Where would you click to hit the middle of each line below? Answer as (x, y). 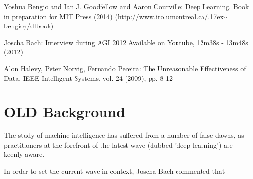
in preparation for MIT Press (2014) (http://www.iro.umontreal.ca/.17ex (114, 16)
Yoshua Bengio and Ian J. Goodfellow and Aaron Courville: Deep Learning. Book (126, 6)
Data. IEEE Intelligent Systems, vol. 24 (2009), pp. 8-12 (88, 78)
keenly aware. (24, 154)
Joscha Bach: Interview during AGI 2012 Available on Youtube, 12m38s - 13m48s (126, 42)
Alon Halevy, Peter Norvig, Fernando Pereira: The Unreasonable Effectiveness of (125, 68)
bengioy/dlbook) (29, 26)
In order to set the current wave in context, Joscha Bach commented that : (116, 171)
